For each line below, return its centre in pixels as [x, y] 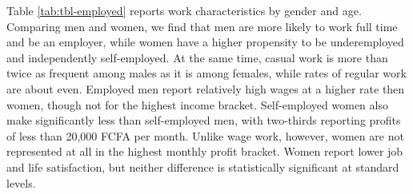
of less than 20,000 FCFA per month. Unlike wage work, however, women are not [205, 135]
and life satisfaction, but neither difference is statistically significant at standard [203, 166]
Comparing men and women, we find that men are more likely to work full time [202, 26]
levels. [21, 182]
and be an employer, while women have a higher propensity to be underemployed [205, 42]
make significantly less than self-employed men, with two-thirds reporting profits [204, 120]
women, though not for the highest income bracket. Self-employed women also [197, 104]
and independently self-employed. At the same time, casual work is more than [197, 57]
